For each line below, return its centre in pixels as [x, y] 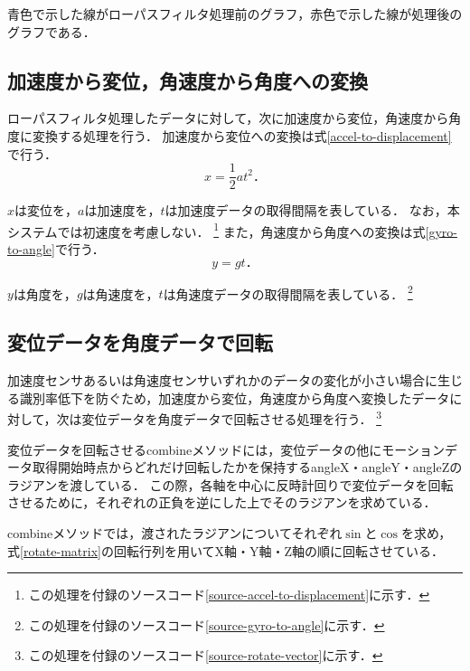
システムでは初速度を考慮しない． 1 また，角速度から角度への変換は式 [216, 230]
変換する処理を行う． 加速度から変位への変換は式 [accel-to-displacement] [242, 135]
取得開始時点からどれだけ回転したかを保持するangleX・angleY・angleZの [247, 467]
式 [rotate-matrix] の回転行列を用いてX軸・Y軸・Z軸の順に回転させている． [226, 550]
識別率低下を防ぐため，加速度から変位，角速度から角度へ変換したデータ [235, 397]
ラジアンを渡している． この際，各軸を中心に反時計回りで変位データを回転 [230, 484]
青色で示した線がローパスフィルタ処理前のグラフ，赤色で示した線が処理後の [235, 14]
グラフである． [52, 31]
